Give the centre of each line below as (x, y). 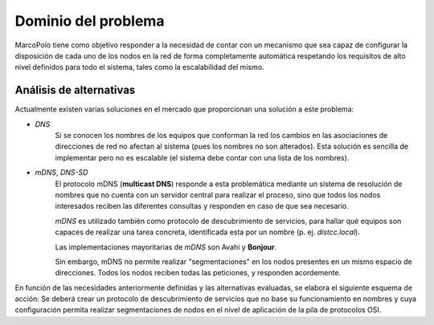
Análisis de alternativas (75, 90)
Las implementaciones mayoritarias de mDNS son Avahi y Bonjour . (166, 247)
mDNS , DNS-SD (61, 173)
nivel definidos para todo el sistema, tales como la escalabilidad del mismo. (139, 67)
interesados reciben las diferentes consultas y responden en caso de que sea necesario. (202, 206)
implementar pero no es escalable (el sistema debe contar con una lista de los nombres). (202, 157)
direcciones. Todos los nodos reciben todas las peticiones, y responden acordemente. (198, 273)
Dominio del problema (90, 21)
